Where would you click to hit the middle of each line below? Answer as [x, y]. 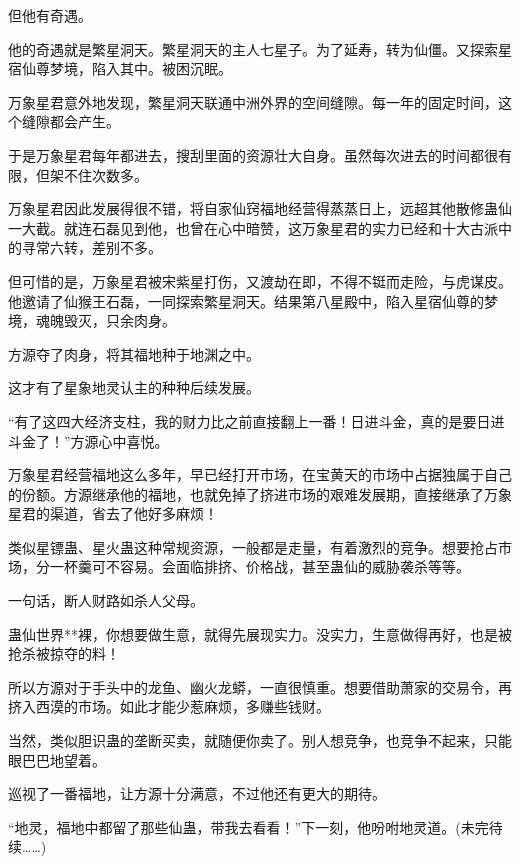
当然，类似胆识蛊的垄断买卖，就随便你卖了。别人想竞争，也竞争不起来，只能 [260, 740]
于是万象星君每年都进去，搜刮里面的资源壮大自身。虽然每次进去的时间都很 [253, 154]
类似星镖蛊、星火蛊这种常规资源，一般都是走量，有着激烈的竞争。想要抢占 [253, 546]
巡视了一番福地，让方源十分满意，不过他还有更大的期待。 [197, 793]
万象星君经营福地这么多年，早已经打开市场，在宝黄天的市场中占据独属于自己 [260, 474]
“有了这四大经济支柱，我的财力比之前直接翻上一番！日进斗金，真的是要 [242, 420]
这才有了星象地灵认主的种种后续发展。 [134, 387]
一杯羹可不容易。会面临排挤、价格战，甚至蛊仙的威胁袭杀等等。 [259, 566]
